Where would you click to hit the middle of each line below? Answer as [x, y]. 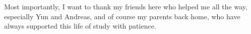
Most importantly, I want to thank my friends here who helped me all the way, [126, 6]
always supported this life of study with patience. [80, 26]
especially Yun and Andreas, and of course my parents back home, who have [122, 16]
